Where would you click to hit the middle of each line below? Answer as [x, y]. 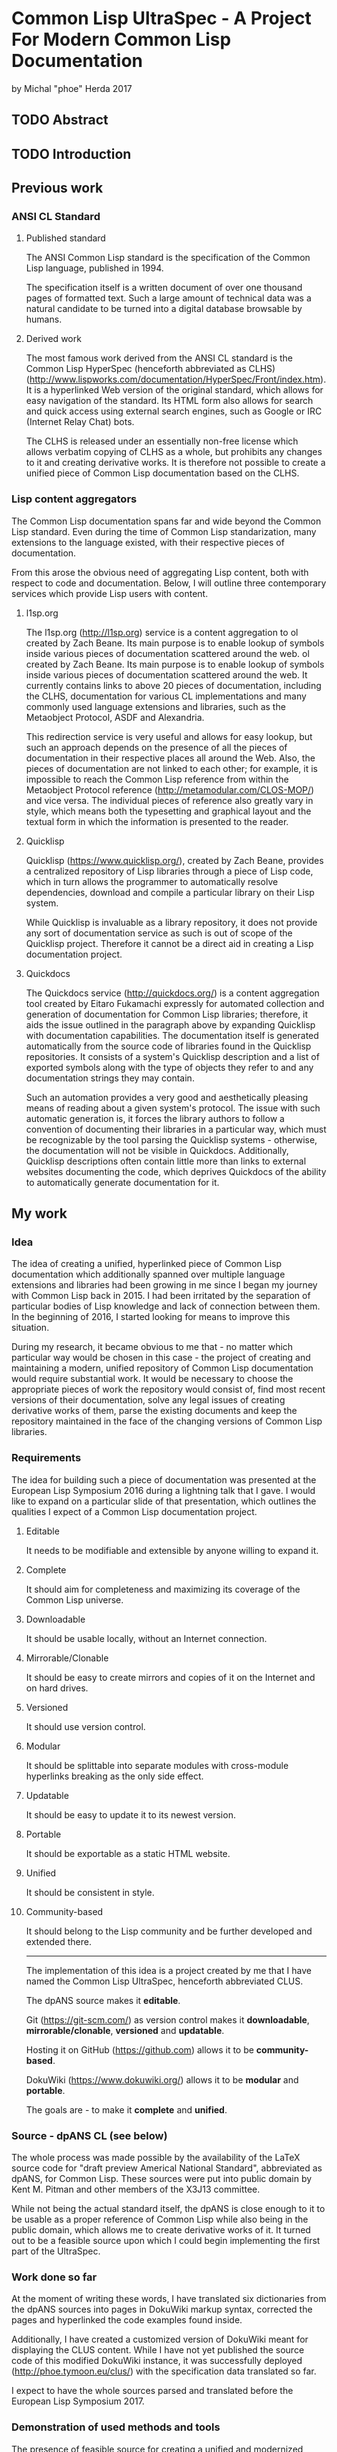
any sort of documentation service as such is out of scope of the [159, 933]
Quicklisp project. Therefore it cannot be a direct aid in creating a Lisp [169, 943]
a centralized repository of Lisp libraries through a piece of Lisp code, [169, 871]
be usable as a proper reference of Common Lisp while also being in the [160, 2219]
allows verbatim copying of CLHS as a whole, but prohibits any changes [174, 452]
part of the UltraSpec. [56, 2251]
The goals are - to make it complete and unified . [126, 2109]
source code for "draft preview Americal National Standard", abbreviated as [167, 2168]
